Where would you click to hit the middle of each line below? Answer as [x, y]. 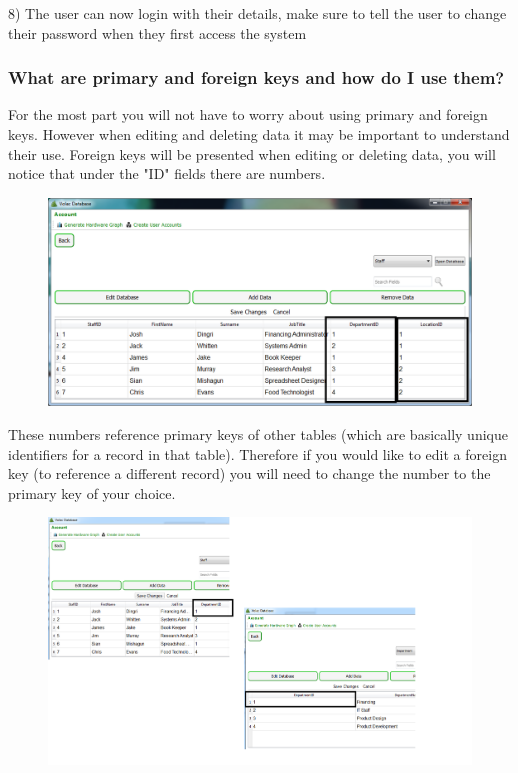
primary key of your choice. [92, 492]
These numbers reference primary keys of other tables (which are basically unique [258, 434]
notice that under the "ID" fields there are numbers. [167, 173]
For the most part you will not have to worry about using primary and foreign [248, 114]
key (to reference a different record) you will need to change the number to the [249, 473]
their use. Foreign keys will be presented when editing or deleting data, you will [252, 153]
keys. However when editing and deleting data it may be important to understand [259, 134]
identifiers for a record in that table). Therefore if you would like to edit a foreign [257, 453]
